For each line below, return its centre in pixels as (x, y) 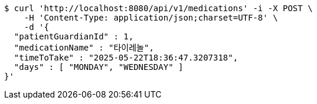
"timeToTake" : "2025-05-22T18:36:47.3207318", (126, 58)
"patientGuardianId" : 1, (74, 36)
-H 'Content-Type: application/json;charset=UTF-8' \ (151, 18)
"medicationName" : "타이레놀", (84, 48)
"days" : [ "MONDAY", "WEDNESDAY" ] (99, 67)
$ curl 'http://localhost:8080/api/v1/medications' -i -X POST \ (158, 8)
